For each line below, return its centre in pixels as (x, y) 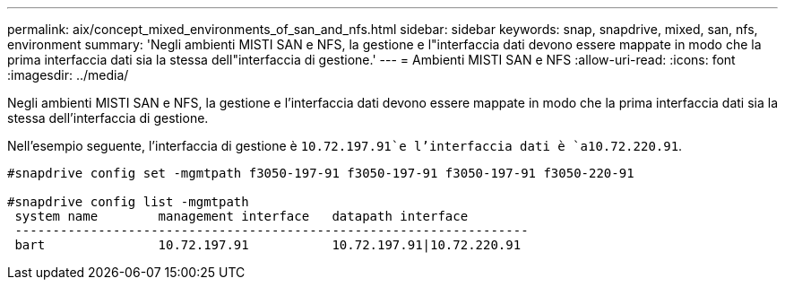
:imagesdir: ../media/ (68, 75)
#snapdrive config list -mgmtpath (128, 202)
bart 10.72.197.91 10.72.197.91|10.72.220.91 (268, 245)
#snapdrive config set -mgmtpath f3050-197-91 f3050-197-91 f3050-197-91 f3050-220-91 (321, 173)
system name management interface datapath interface (242, 216)
